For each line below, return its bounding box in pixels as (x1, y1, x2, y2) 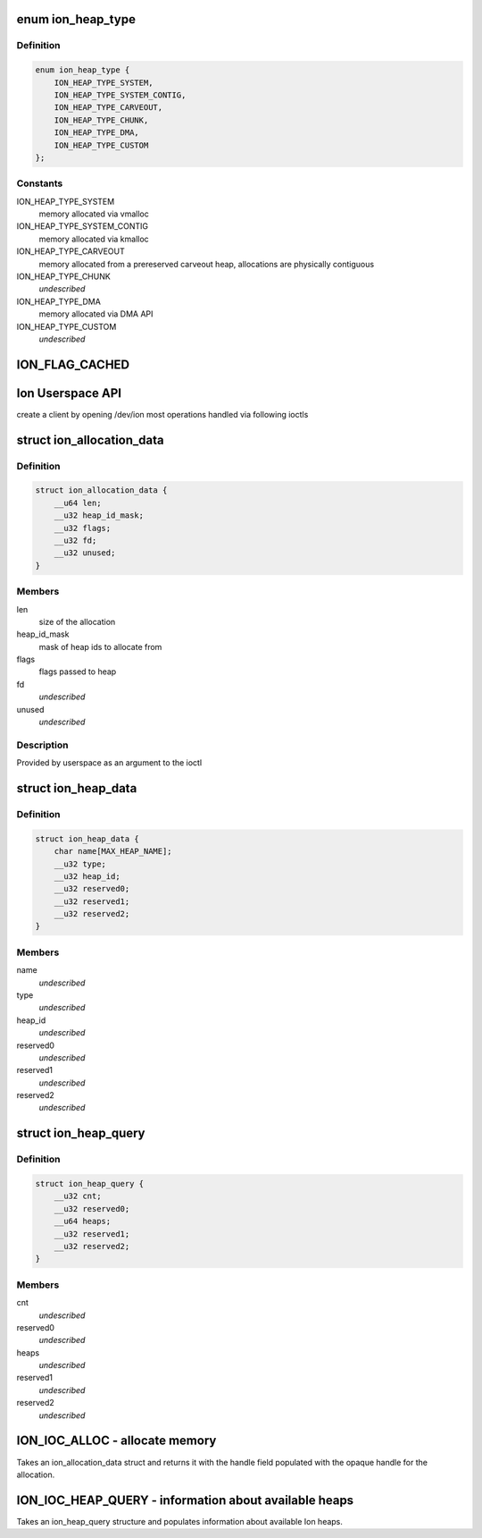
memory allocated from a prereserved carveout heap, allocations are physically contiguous (38, 258, 375, 269)
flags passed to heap (38, 666, 117, 677)
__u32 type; (54, 858, 107, 869)
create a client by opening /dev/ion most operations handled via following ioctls (16, 409, 309, 419)
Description (16, 739, 69, 751)
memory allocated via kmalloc (38, 233, 149, 244)
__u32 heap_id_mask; (54, 511, 145, 520)
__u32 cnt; (54, 1191, 102, 1202)
